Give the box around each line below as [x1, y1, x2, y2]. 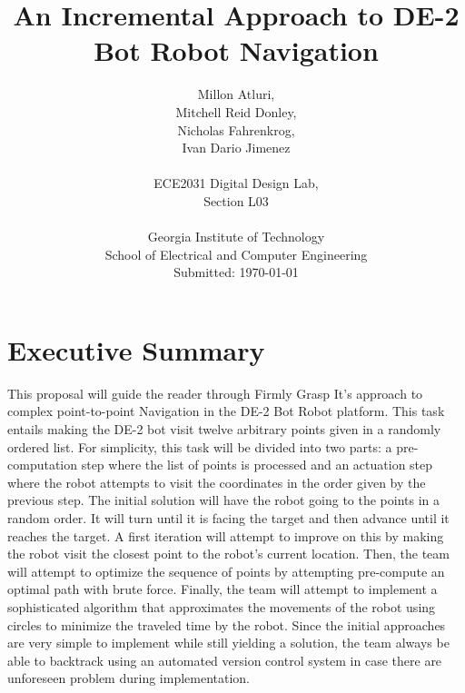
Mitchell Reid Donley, [175, 102, 297, 121]
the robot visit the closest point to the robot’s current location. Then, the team [7, 544, 450, 563]
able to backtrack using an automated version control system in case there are [7, 650, 442, 669]
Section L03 [203, 191, 269, 210]
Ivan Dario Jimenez [182, 138, 291, 157]
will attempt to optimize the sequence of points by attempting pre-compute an [7, 561, 445, 580]
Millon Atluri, [197, 84, 275, 104]
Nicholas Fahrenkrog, [177, 120, 295, 139]
